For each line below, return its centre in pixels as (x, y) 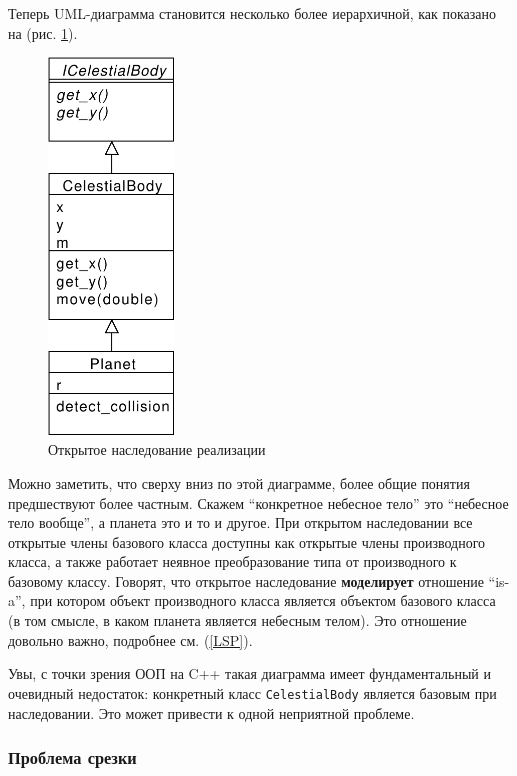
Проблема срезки (72, 757)
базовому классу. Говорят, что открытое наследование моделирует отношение (246, 580)
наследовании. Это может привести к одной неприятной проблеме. (211, 712)
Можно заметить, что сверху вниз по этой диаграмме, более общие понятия (239, 482)
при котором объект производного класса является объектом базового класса (263, 600)
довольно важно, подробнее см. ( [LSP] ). (130, 639)
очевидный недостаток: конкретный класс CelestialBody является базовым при (252, 692)
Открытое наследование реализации (157, 449)
